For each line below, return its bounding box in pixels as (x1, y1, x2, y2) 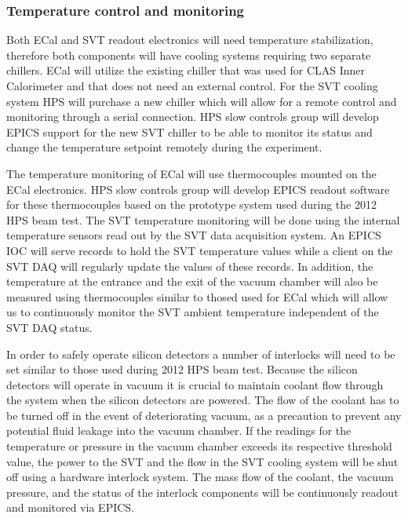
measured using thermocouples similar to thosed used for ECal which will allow (6, 288, 388, 305)
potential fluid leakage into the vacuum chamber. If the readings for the (6, 422, 352, 439)
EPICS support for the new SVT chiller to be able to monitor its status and (6, 123, 373, 140)
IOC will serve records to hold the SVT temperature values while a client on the (6, 242, 393, 258)
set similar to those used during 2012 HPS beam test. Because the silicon (6, 361, 358, 378)
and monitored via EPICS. (6, 499, 135, 516)
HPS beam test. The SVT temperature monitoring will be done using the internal (6, 211, 400, 228)
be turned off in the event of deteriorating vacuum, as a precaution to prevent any (6, 407, 402, 423)
